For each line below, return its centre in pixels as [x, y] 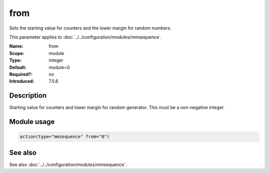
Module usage [32, 122]
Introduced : [22, 81]
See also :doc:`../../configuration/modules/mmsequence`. [68, 164]
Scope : [17, 53]
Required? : [21, 74]
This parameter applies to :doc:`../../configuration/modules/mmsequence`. [85, 37]
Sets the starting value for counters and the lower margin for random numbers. [90, 28]
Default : [18, 67]
